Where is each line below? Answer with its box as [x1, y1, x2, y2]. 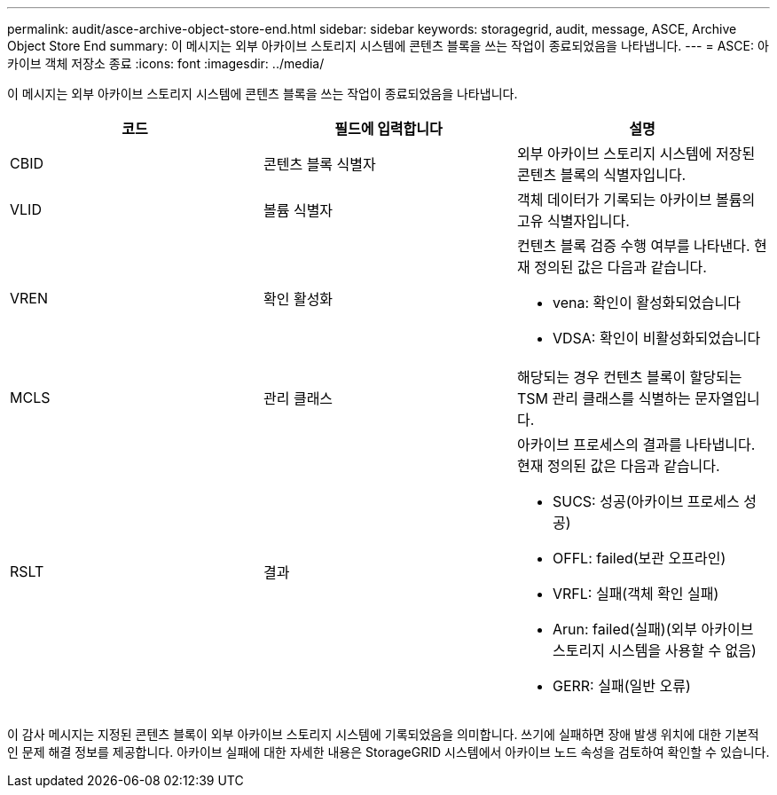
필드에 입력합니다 [334, 120, 443, 138]
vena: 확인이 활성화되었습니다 [552, 294, 741, 311]
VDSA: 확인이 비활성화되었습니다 [552, 329, 761, 347]
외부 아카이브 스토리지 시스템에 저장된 [516, 145, 756, 162]
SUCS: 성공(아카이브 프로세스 [552, 492, 740, 510]
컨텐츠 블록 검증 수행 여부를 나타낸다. [516, 237, 750, 255]
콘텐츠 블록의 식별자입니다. [516, 166, 687, 184]
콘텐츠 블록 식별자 [263, 155, 376, 173]
